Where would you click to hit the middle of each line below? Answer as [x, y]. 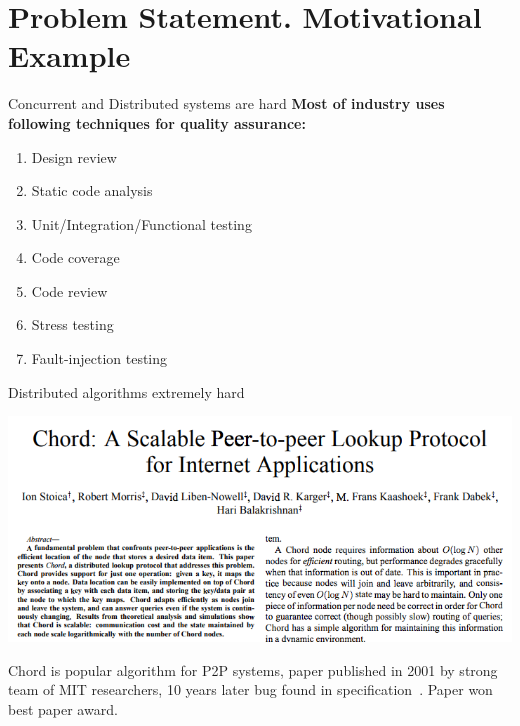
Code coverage [75, 257]
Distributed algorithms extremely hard [126, 391]
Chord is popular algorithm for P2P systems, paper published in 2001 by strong [253, 669]
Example [69, 55]
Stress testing [72, 324]
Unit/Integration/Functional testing [141, 223]
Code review [69, 290]
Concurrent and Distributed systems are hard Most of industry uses [226, 103]
